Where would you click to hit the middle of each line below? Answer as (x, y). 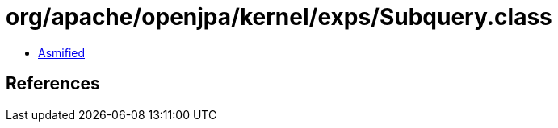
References (53, 84)
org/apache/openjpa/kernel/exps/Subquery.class (279, 17)
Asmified (62, 52)
